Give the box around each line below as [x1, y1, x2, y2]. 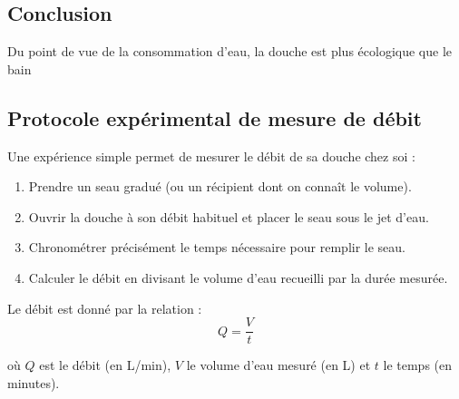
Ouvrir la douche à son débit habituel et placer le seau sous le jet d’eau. [28, 207, 429, 226]
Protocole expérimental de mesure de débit [7, 103, 422, 131]
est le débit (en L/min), [39, 355, 171, 375]
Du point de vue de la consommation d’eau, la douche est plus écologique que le [7, 42, 453, 61]
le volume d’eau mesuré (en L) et [186, 355, 371, 375]
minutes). [7, 373, 60, 392]
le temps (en [383, 355, 453, 375]
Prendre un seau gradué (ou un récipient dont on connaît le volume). [28, 177, 412, 196]
